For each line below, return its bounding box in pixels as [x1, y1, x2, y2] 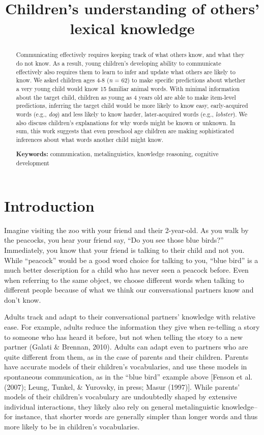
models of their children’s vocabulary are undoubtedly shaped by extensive [4, 391, 237, 402]
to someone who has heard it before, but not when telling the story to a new [4, 331, 243, 342]
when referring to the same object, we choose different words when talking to [4, 274, 244, 285]
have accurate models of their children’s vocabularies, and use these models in [4, 361, 247, 372]
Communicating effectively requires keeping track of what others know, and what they [16, 50, 245, 59]
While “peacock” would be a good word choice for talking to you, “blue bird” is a [4, 254, 258, 265]
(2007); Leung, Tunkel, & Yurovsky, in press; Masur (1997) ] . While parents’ [4, 381, 240, 392]
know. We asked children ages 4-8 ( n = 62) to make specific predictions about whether [16, 76, 246, 84]
